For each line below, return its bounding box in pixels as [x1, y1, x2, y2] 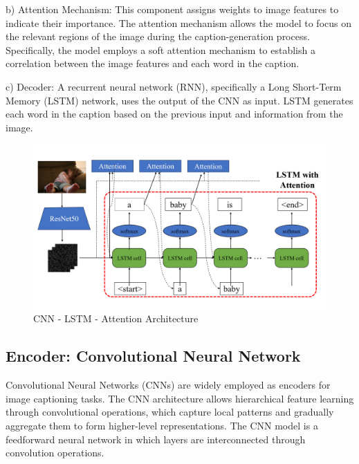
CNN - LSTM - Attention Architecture [33, 311, 199, 326]
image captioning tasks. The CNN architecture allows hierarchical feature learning [6, 391, 354, 405]
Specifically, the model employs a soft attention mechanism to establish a [6, 42, 315, 57]
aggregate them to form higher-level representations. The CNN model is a [6, 418, 318, 433]
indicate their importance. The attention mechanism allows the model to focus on [6, 15, 352, 30]
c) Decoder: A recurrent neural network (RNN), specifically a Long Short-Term [6, 79, 342, 93]
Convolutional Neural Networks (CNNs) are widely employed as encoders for [6, 378, 331, 392]
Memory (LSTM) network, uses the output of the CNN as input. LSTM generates [6, 93, 353, 107]
